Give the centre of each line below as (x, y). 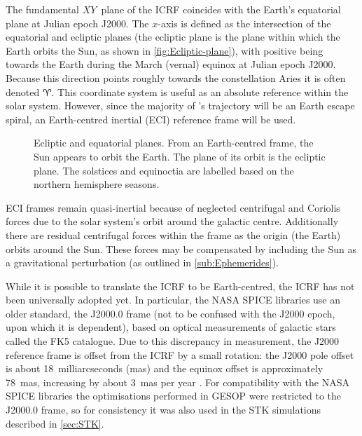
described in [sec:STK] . (55, 423)
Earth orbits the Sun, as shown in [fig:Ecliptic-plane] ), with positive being (165, 50)
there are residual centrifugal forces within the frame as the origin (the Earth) (173, 234)
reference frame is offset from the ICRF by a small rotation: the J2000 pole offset (180, 354)
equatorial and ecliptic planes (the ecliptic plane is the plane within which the (173, 37)
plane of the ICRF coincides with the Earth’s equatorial (221, 9)
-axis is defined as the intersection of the (244, 23)
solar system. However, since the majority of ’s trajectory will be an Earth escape (180, 105)
